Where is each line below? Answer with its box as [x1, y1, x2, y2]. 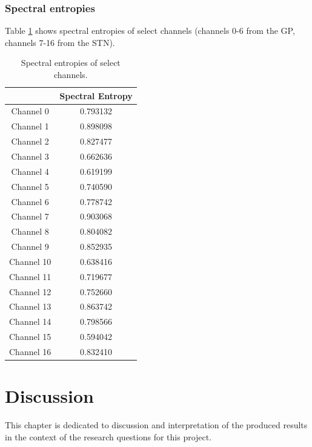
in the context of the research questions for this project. [5, 430, 212, 443]
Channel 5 [11, 180, 49, 192]
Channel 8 [11, 225, 49, 238]
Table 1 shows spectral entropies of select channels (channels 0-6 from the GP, [5, 24, 295, 37]
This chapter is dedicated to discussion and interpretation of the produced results [5, 419, 308, 431]
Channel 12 [9, 285, 51, 298]
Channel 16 [9, 345, 51, 357]
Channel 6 [11, 195, 49, 207]
